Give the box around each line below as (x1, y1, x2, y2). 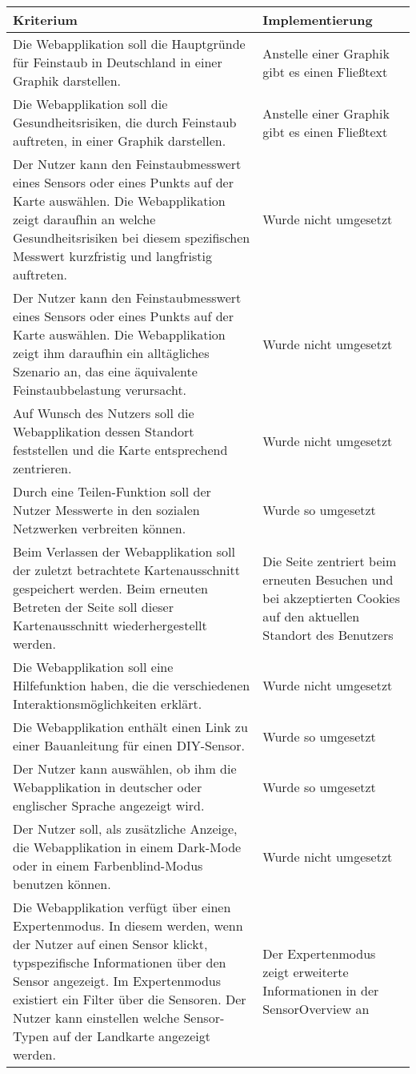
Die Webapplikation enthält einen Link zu (13, 718, 248, 736)
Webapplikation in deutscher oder (13, 778, 202, 796)
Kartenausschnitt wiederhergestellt (13, 616, 207, 634)
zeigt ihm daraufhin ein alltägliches (13, 344, 210, 362)
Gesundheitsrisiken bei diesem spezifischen (13, 228, 250, 247)
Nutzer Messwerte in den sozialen (13, 501, 200, 519)
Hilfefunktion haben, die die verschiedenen (13, 676, 250, 694)
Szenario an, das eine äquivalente (13, 362, 198, 380)
